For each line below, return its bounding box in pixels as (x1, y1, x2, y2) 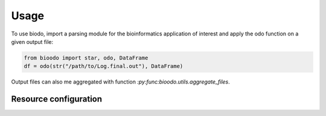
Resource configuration (11, 94, 103, 105)
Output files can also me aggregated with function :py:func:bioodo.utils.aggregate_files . (11, 78, 231, 85)
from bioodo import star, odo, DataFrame (24, 54, 149, 61)
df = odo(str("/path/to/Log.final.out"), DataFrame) (24, 63, 184, 70)
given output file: (11, 38, 54, 45)
